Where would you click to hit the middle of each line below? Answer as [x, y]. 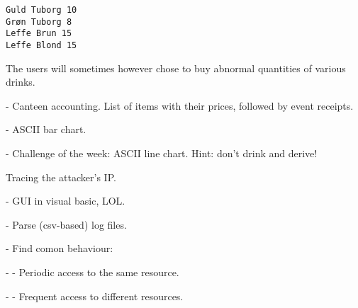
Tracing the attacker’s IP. [61, 177]
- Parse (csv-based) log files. [66, 224]
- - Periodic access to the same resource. [93, 272]
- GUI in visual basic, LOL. [66, 201]
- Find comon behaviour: [60, 248]
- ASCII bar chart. [46, 129]
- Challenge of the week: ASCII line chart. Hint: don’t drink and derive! [162, 153]
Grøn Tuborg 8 [39, 22]
